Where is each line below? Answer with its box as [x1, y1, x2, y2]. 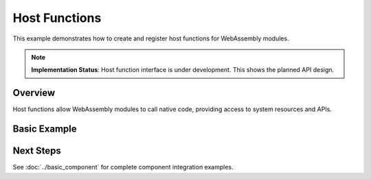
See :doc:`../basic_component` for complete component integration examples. [12, 163, 234, 171]
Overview [12, 87, 56, 99]
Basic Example [12, 123, 77, 135]
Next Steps [12, 145, 61, 157]
